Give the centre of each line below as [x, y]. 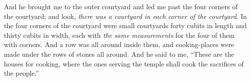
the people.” [21, 73]
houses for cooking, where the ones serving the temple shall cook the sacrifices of [124, 63]
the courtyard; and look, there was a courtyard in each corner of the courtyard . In [125, 16]
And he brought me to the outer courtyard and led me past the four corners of [121, 6]
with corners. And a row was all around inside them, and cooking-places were [119, 44]
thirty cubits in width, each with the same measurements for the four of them [119, 35]
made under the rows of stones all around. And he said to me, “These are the [119, 54]
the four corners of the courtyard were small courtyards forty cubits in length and [125, 25]
